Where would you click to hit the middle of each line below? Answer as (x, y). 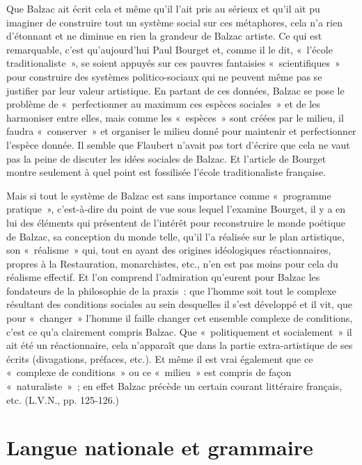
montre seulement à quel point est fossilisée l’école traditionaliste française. (166, 172)
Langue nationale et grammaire (160, 447)
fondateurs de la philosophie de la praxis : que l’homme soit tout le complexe (172, 290)
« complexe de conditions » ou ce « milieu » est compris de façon (149, 372)
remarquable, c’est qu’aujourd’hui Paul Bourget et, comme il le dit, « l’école (170, 49)
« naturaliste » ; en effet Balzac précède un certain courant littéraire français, (174, 386)
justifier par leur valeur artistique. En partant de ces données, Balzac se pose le (175, 90)
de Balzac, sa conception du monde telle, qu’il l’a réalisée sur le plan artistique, (175, 236)
